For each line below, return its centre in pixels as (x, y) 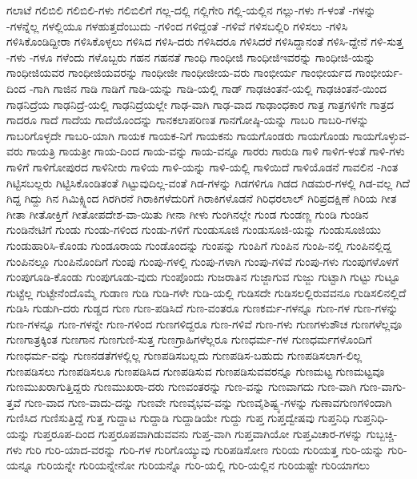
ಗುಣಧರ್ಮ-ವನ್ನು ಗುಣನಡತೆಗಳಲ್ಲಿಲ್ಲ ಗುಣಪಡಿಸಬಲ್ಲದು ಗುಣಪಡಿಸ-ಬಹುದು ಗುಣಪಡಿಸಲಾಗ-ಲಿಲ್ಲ (184, 355)
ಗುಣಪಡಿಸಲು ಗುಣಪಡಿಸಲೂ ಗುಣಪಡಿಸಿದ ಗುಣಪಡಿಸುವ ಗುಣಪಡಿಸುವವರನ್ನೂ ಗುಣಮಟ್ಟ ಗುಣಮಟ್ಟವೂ (196, 370)
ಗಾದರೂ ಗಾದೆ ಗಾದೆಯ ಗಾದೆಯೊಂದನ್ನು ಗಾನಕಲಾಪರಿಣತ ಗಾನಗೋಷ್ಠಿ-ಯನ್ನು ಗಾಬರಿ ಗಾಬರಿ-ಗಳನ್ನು (188, 120)
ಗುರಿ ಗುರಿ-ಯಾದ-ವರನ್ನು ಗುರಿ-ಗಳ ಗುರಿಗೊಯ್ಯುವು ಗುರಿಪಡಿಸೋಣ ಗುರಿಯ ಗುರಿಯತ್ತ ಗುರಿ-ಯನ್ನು (205, 449)
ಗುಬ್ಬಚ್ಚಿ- (382, 434)
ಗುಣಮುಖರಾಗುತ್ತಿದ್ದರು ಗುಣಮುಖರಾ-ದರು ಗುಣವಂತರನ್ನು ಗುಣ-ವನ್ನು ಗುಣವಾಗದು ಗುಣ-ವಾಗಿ (182, 386)
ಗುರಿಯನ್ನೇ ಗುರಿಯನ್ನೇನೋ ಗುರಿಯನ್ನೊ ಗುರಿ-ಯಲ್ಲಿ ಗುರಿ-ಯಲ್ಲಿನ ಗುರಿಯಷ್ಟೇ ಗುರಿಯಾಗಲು (203, 465)
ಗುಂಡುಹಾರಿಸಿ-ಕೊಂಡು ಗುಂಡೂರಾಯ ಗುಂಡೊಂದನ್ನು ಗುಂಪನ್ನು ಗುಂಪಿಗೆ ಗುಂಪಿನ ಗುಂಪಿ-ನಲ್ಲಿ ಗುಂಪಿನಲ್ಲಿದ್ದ (199, 245)
